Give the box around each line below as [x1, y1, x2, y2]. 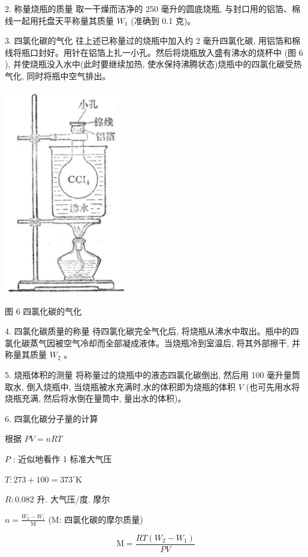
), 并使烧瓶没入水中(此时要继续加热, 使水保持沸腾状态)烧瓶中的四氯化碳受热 [5, 58, 302, 70]
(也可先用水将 [246, 380, 300, 393]
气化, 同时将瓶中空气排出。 [5, 69, 111, 82]
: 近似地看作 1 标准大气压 [13, 452, 112, 465]
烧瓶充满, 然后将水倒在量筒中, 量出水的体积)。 [5, 392, 186, 405]
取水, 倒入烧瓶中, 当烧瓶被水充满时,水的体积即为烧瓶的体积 [5, 380, 235, 393]
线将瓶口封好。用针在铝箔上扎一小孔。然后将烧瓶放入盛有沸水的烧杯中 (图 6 [5, 46, 303, 58]
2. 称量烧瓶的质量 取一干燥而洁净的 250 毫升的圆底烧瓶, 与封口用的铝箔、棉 [5, 2, 301, 14]
